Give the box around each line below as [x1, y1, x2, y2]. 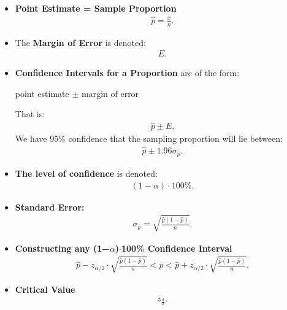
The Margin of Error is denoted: [15, 36, 146, 48]
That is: [15, 107, 45, 120]
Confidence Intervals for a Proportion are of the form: [15, 66, 240, 79]
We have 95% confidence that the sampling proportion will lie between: [15, 132, 283, 145]
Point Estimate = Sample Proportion [15, 2, 177, 14]
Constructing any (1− [15, 241, 110, 254]
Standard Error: [15, 200, 85, 213]
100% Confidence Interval [121, 241, 232, 254]
